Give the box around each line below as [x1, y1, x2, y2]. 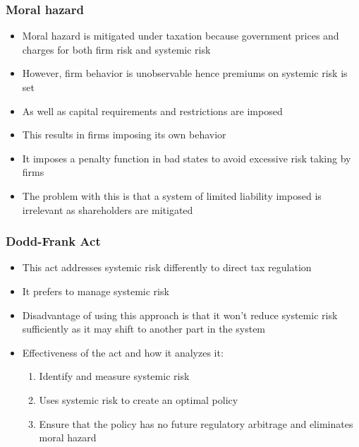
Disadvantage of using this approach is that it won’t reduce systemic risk [22, 307, 338, 322]
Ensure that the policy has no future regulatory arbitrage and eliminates [39, 416, 353, 431]
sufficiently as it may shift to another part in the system [22, 321, 266, 336]
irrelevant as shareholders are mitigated [22, 202, 193, 217]
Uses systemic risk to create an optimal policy [39, 392, 238, 407]
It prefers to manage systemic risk [22, 283, 169, 298]
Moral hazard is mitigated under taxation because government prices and [22, 28, 339, 43]
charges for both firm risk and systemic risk [22, 42, 211, 56]
